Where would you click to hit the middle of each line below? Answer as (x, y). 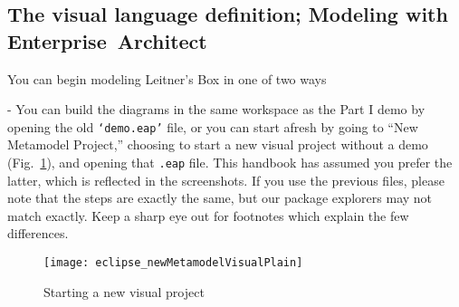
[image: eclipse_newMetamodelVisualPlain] (173, 263)
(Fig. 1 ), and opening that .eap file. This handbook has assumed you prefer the (230, 163)
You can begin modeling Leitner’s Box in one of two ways (167, 78)
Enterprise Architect (107, 40)
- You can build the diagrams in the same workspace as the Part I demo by (216, 109)
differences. (38, 233)
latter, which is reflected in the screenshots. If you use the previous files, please (226, 180)
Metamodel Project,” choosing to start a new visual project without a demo (218, 144)
